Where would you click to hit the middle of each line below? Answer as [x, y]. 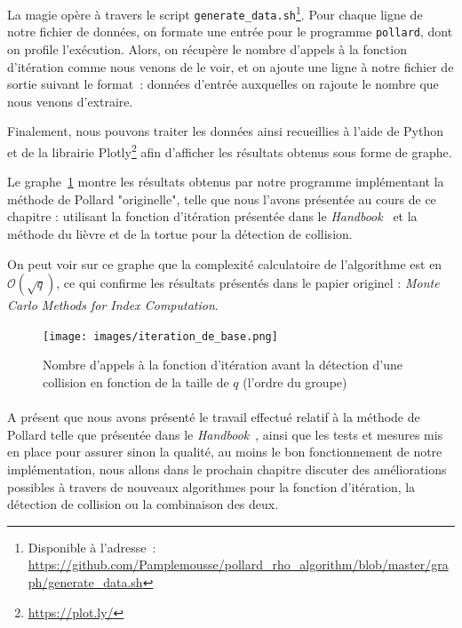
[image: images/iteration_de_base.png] [160, 336]
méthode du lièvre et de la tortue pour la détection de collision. [180, 233]
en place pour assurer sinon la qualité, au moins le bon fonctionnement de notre [225, 452]
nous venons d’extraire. [70, 101]
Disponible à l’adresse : [92, 547]
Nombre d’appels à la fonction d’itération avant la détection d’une [223, 365]
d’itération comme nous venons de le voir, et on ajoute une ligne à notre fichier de [231, 66]
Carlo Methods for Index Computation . [113, 305]
